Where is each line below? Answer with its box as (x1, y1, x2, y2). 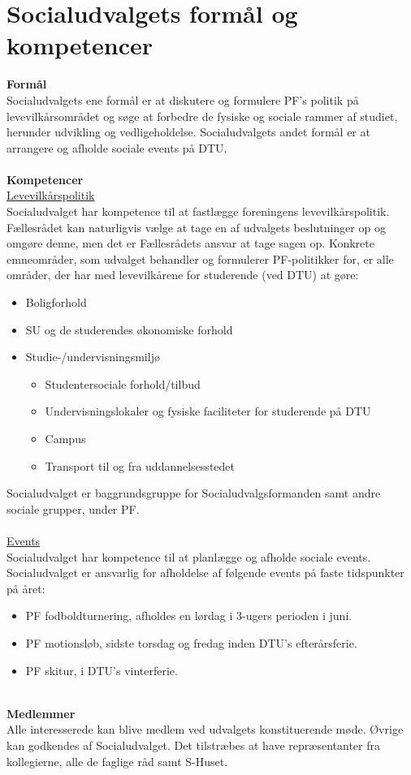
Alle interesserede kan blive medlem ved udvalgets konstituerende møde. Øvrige (6, 721, 404, 738)
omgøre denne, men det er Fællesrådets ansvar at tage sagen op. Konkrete (6, 235, 374, 252)
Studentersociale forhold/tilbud (45, 375, 201, 392)
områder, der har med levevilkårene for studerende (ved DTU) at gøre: (6, 266, 359, 283)
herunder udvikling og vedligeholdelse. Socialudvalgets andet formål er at (6, 123, 370, 140)
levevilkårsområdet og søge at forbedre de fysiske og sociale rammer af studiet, (6, 107, 398, 124)
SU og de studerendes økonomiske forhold (25, 321, 233, 338)
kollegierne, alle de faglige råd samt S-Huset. (6, 752, 228, 769)
